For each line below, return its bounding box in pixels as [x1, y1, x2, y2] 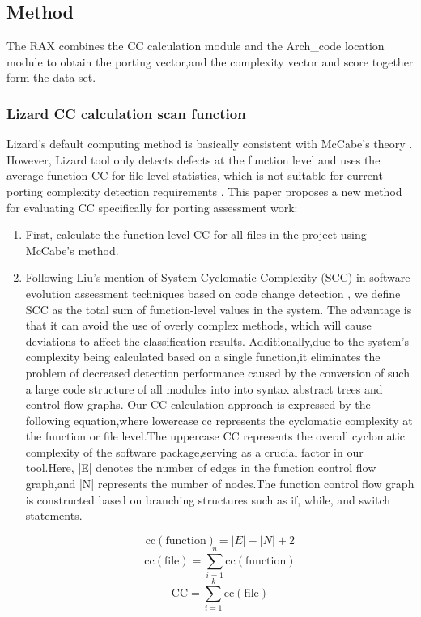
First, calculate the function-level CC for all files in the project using [25, 226, 367, 243]
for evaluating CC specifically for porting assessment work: [6, 198, 298, 215]
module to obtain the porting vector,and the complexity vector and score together [6, 53, 414, 70]
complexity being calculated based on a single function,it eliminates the [25, 348, 381, 365]
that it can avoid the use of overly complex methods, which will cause [25, 317, 372, 334]
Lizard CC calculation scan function [6, 103, 246, 123]
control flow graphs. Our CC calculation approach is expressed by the [25, 396, 371, 413]
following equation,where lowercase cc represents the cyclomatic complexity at [25, 411, 413, 428]
